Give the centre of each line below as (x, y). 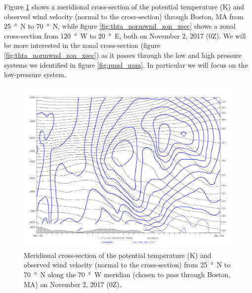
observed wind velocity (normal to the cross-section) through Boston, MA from (124, 16)
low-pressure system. (35, 74)
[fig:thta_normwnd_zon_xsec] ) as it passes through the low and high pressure (123, 55)
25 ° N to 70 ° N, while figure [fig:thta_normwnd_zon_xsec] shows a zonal (120, 26)
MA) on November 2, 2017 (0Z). (73, 284)
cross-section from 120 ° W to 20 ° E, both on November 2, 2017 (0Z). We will (125, 35)
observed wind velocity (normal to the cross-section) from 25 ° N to (127, 265)
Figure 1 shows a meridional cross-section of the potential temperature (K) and (124, 6)
